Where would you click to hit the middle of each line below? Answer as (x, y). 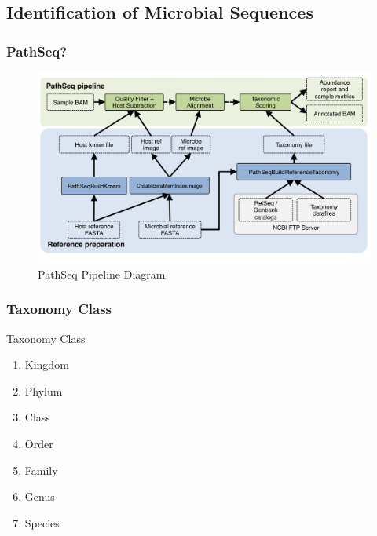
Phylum (44, 390)
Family (41, 470)
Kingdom (47, 365)
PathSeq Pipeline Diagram (102, 273)
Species (42, 522)
